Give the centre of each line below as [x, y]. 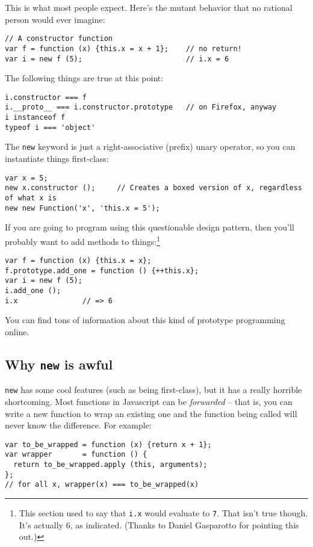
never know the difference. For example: [78, 425]
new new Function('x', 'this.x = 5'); [82, 208]
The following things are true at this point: [84, 78]
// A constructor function [59, 39]
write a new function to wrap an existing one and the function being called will [151, 413]
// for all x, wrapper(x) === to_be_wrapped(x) [102, 485]
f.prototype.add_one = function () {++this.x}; [102, 270]
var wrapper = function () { [76, 455]
